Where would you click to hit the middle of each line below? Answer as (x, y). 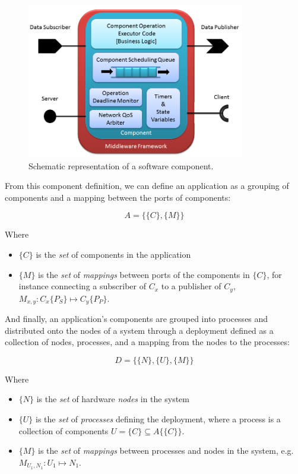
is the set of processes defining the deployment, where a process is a (158, 419)
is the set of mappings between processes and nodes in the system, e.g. (166, 451)
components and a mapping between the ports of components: (118, 197)
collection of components (64, 430)
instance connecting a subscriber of (82, 286)
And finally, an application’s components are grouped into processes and (137, 319)
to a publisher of (191, 286)
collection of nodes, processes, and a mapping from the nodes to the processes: (147, 342)
